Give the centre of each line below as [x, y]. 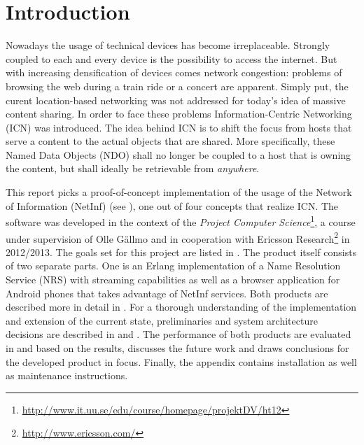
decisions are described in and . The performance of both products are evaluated [178, 334]
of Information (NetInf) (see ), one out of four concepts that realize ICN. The [172, 205]
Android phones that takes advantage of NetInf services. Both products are [167, 293]
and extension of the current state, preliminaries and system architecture [162, 320]
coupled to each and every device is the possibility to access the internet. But [171, 58]
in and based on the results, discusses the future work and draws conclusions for [177, 347]
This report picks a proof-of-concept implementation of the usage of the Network [179, 192]
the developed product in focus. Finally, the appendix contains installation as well [181, 361]
